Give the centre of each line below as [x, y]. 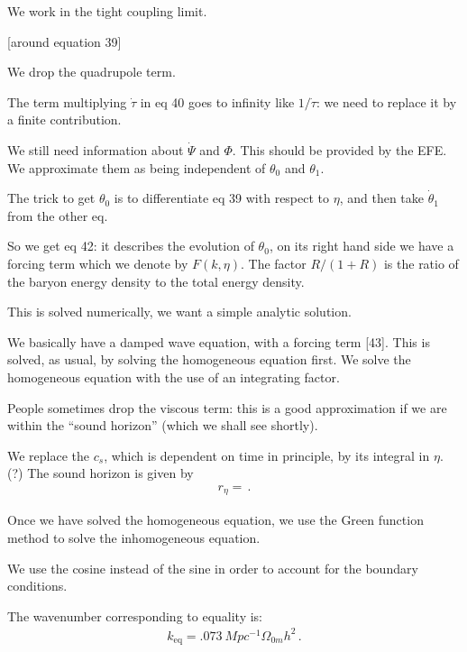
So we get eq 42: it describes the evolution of [131, 246]
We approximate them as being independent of [137, 167]
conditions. [37, 586]
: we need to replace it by [386, 101]
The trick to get [51, 198]
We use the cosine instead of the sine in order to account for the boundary [213, 568]
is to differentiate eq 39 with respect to [222, 198]
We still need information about [96, 149]
